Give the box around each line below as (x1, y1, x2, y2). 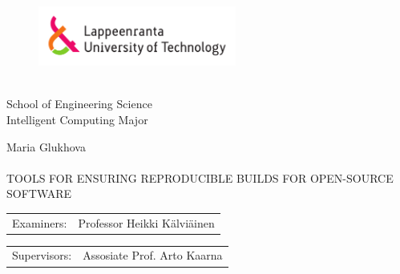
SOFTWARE (6, 185, 72, 202)
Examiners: (12, 214, 67, 231)
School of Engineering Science (6, 95, 152, 112)
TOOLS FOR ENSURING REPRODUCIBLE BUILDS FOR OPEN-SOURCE (6, 169, 394, 186)
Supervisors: (12, 247, 72, 264)
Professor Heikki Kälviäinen (78, 214, 215, 231)
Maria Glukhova (6, 138, 86, 155)
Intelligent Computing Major (6, 111, 148, 127)
